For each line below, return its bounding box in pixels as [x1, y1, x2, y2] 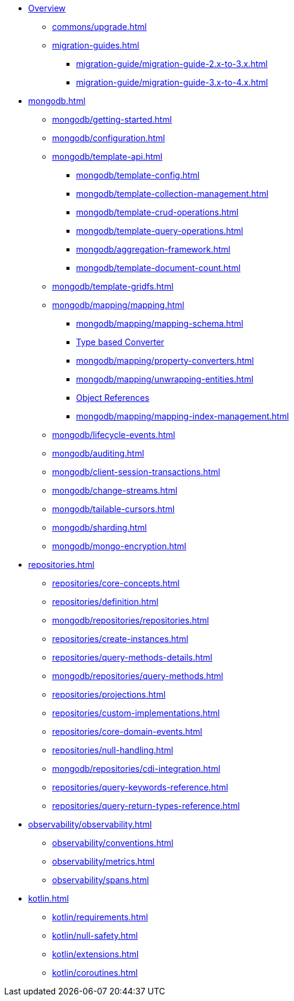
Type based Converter [76, 337, 165, 347]
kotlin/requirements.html [52, 912, 148, 922]
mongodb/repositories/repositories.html [52, 615, 209, 625]
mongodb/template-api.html [52, 151, 163, 162]
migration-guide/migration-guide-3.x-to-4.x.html [76, 77, 268, 87]
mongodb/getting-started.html [52, 114, 172, 124]
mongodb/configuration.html [52, 133, 165, 143]
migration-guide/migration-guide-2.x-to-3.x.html [76, 59, 268, 69]
